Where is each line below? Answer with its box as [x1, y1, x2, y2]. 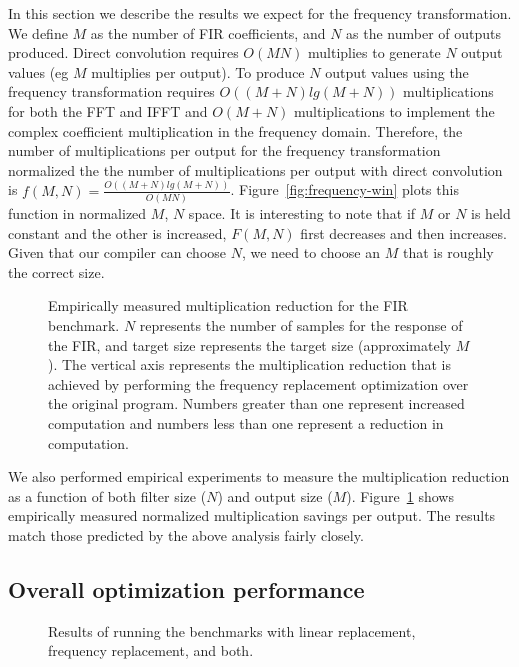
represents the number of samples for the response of [139, 314, 463, 335]
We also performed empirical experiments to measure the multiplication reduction [8, 466, 510, 487]
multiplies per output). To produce [91, 61, 305, 82]
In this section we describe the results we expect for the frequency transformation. [8, 3, 512, 23]
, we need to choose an [241, 242, 381, 263]
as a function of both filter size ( [8, 485, 207, 506]
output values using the [325, 61, 469, 82]
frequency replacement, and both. [48, 640, 254, 661]
